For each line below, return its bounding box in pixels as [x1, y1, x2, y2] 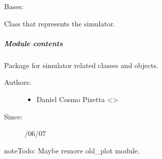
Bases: [4, 1, 24, 11]
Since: [4, 111, 22, 121]
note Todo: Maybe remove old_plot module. [4, 145, 140, 155]
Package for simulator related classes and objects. [4, 59, 158, 70]
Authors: [4, 77, 32, 87]
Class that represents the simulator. [4, 18, 116, 28]
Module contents [4, 38, 63, 48]
